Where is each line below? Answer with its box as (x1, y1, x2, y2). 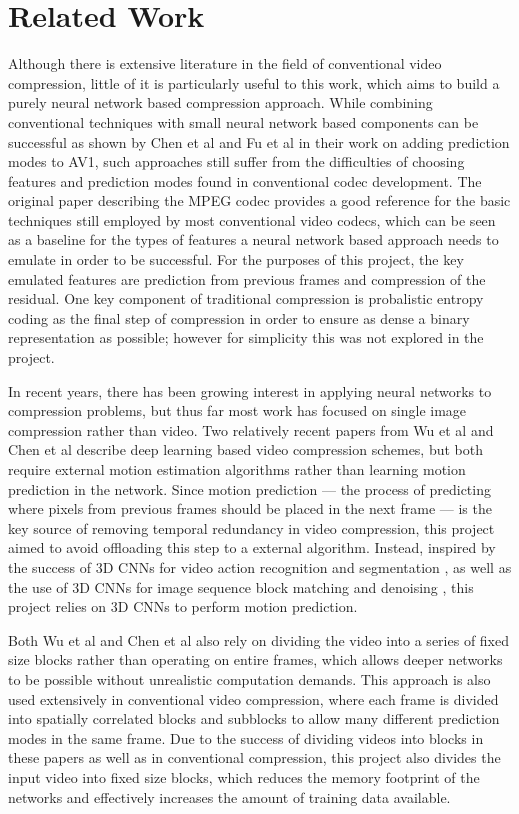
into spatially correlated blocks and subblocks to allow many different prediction (8, 708, 500, 729)
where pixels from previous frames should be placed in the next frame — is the (8, 498, 492, 519)
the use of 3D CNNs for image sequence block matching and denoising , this (8, 576, 474, 597)
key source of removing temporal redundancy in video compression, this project (8, 517, 495, 538)
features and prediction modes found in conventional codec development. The (8, 170, 482, 191)
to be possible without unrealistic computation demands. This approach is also (8, 668, 491, 689)
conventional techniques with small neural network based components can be (8, 111, 479, 132)
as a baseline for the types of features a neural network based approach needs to (8, 229, 499, 250)
